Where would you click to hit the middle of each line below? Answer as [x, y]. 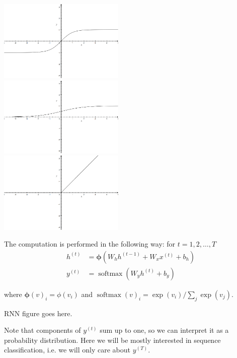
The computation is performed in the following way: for [90, 244]
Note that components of [43, 330]
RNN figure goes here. [38, 313]
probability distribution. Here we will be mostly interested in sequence [112, 340]
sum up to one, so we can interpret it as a [164, 330]
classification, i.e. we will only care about [67, 350]
